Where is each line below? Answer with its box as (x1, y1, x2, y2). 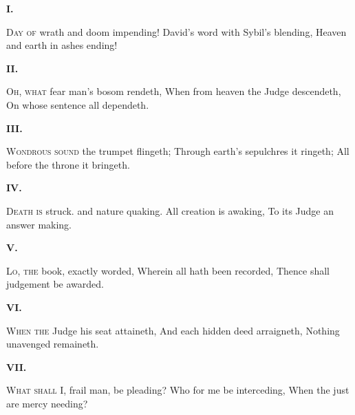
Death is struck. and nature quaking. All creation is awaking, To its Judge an (6, 203, 334, 217)
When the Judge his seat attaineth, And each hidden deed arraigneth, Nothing (6, 323, 340, 337)
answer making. (6, 217, 72, 231)
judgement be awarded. (6, 277, 104, 291)
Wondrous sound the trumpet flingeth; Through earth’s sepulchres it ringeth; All (6, 144, 349, 158)
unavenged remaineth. (6, 337, 99, 351)
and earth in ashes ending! (6, 38, 118, 52)
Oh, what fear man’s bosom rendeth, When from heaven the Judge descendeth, (6, 84, 341, 98)
